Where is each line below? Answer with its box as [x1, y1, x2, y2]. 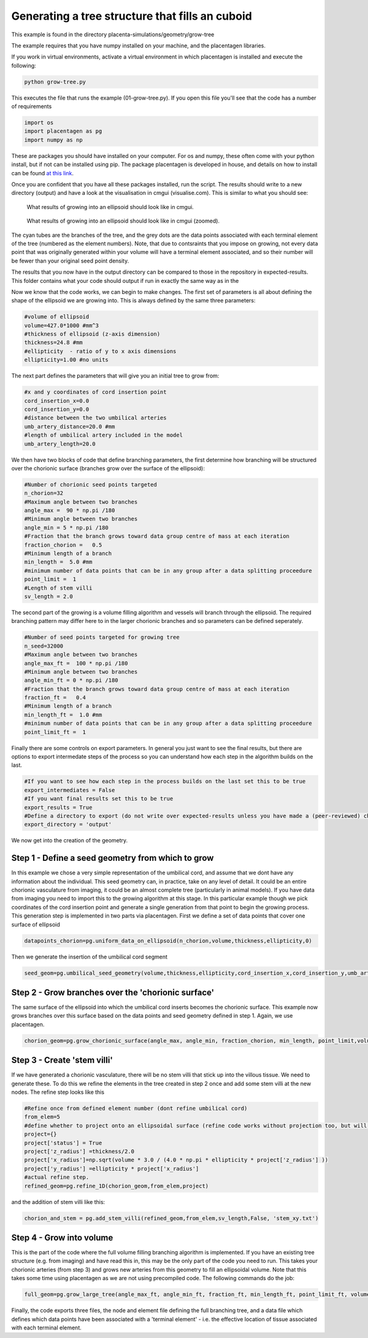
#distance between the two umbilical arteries [24, 414, 167, 421]
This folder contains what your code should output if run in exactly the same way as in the [11, 277, 239, 284]
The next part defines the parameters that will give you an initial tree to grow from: [11, 372, 220, 379]
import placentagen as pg [24, 128, 102, 135]
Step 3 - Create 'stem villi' [11, 1055, 113, 1066]
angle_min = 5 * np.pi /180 [24, 524, 109, 531]
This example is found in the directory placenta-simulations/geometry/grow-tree [11, 31, 215, 38]
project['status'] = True [24, 1139, 102, 1146]
